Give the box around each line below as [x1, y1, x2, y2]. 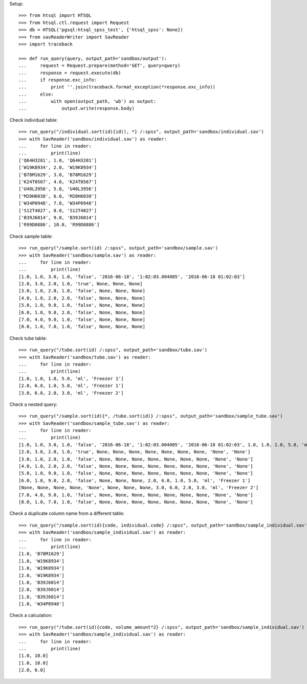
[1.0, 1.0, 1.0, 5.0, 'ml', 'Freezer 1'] [18, 376, 124, 381]
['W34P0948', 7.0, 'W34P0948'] [18, 200, 97, 207]
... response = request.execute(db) [18, 70, 121, 76]
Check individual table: [9, 117, 58, 123]
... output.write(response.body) [18, 105, 135, 111]
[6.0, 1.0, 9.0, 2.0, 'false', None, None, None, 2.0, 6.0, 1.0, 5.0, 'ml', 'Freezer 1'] [18, 477, 251, 483]
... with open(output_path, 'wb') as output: [18, 99, 156, 104]
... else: [18, 91, 54, 97]
